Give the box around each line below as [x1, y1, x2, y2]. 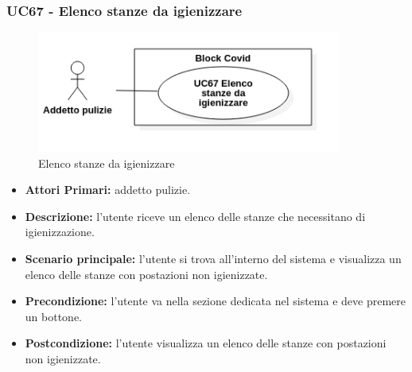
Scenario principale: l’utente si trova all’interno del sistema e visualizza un [25, 250, 402, 267]
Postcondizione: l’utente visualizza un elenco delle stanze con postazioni [25, 335, 387, 351]
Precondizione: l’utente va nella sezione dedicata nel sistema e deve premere [25, 293, 406, 309]
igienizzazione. [25, 223, 95, 240]
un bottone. [25, 308, 82, 324]
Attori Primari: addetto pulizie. [25, 181, 191, 198]
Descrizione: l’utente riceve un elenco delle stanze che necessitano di [25, 207, 366, 224]
